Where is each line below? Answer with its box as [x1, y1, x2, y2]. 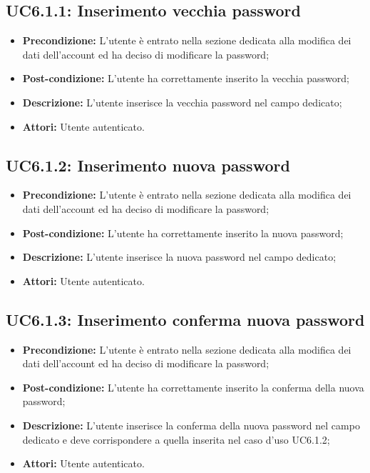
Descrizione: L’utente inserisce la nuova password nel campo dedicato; [22, 249, 336, 264]
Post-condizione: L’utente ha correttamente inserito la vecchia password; [22, 71, 349, 86]
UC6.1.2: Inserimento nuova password [6, 154, 290, 176]
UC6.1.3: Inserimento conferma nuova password [6, 308, 365, 330]
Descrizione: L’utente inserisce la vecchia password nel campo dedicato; [22, 94, 342, 109]
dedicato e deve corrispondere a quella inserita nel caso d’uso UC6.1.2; [22, 432, 330, 447]
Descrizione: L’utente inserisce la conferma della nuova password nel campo [22, 417, 360, 432]
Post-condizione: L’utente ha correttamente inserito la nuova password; [22, 225, 344, 240]
